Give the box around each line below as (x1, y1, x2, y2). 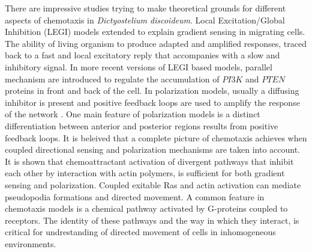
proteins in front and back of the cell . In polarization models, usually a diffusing (5, 84, 299, 97)
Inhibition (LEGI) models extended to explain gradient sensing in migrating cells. (5, 25, 305, 38)
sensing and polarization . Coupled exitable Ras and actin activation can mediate (5, 178, 301, 191)
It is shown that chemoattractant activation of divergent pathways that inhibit (5, 155, 294, 167)
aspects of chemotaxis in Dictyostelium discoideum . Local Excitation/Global (5, 13, 285, 26)
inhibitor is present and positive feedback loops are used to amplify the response (5, 96, 300, 108)
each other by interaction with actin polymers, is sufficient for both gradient (5, 167, 285, 179)
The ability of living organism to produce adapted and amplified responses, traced (5, 37, 307, 49)
